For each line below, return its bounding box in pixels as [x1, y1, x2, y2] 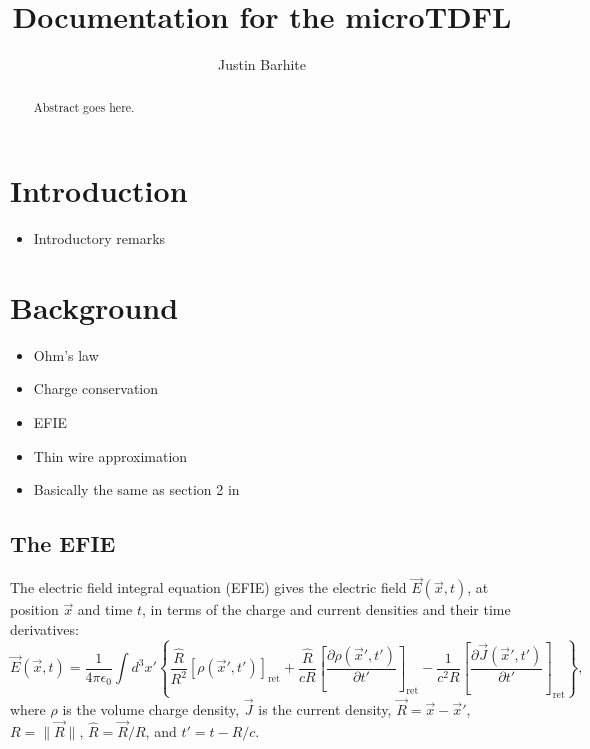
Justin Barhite [217, 54, 307, 75]
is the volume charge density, [62, 699, 240, 720]
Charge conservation [33, 378, 159, 399]
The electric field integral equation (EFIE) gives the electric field [10, 577, 407, 598]
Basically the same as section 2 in [33, 479, 240, 500]
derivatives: [10, 618, 79, 639]
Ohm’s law [33, 344, 99, 365]
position [10, 599, 59, 620]
